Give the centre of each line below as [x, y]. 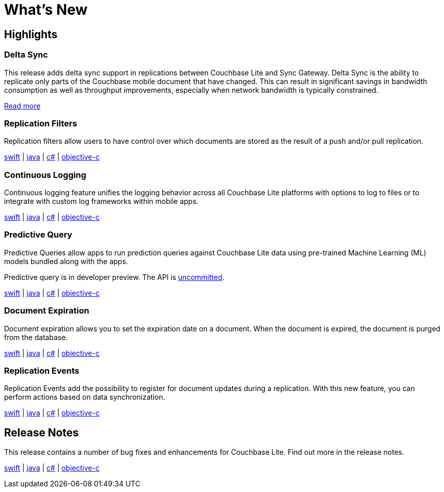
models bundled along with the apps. [66, 261]
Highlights [31, 34]
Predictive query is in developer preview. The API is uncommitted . [114, 277]
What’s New [46, 10]
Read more [22, 106]
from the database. [36, 337]
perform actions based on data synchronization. [85, 397]
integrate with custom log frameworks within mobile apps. [101, 201]
